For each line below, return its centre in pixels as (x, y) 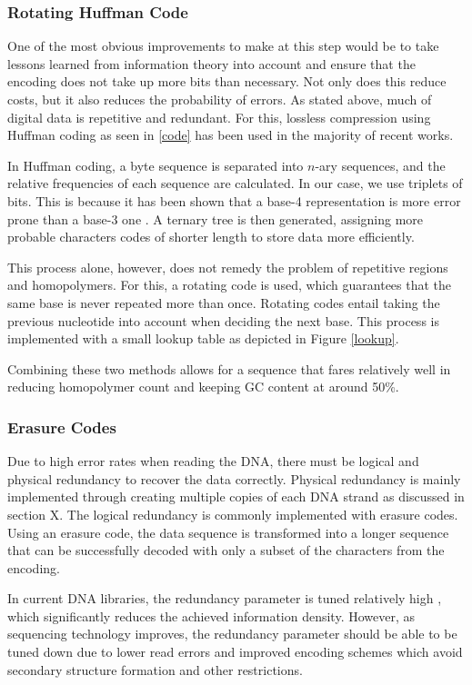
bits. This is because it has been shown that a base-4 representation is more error (234, 200)
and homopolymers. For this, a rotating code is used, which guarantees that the (230, 285)
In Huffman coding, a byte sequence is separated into (156, 165)
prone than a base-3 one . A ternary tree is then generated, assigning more (216, 218)
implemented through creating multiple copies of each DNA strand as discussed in (236, 496)
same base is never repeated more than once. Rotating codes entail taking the (224, 302)
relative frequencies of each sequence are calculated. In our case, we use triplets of (235, 183)
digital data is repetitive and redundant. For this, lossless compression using (219, 117)
